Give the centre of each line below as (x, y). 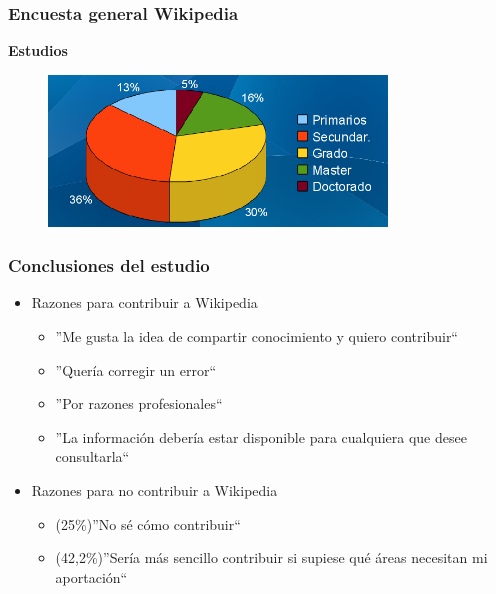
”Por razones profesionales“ (139, 403)
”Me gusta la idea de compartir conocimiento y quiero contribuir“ (256, 336)
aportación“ (91, 576)
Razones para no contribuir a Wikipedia (154, 490)
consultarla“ (92, 456)
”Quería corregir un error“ (136, 369)
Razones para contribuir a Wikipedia (144, 302)
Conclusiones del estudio (109, 265)
